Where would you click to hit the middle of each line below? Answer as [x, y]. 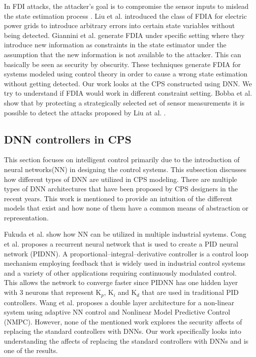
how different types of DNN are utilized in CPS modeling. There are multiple [121, 179]
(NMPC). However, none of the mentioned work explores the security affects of [123, 321]
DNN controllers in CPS [68, 139]
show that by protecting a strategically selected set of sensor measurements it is [124, 102]
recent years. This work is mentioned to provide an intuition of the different [118, 198]
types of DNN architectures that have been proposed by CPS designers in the [121, 189]
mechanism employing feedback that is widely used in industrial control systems [125, 263]
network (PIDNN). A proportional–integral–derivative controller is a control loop [126, 253]
